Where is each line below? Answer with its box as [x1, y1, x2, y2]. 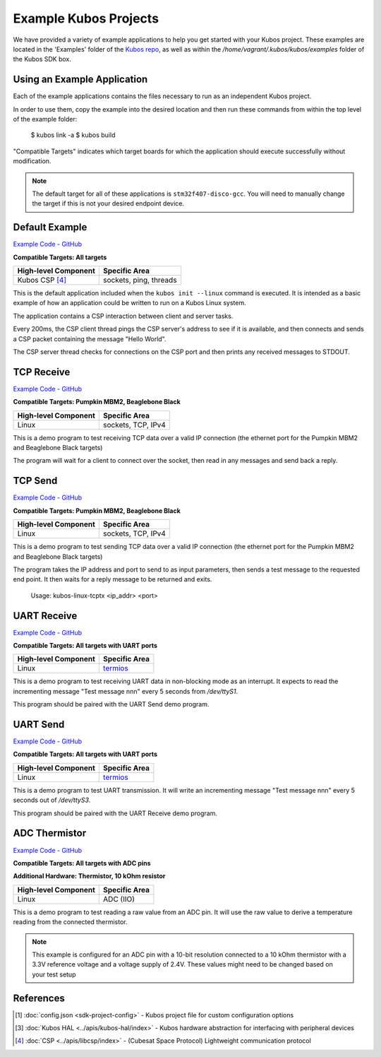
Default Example [13, 221, 87, 233]
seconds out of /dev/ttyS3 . [13, 796, 91, 805]
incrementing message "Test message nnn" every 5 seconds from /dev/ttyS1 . [13, 687, 238, 695]
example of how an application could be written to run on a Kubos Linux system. [13, 299, 246, 307]
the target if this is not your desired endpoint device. [32, 199, 185, 208]
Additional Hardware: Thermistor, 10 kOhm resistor [13, 872, 166, 880]
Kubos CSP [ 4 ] [17, 276, 67, 285]
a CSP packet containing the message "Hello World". [13, 334, 167, 343]
